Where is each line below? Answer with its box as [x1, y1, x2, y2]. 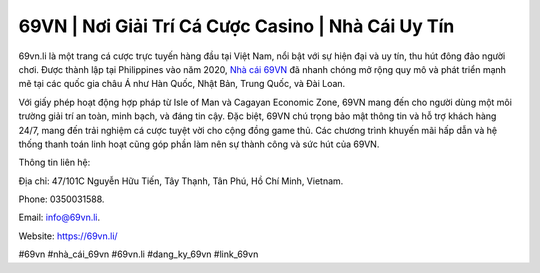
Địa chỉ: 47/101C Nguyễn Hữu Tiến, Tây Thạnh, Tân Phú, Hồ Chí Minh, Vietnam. [18, 175, 344, 187]
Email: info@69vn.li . [18, 211, 101, 224]
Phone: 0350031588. [18, 193, 105, 205]
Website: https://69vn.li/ [18, 230, 119, 242]
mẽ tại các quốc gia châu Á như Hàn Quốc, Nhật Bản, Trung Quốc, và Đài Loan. [18, 78, 346, 90]
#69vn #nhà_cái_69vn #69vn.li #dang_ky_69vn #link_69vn [18, 248, 259, 260]
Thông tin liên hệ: [18, 156, 91, 169]
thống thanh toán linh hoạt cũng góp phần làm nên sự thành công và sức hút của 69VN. [18, 138, 380, 150]
